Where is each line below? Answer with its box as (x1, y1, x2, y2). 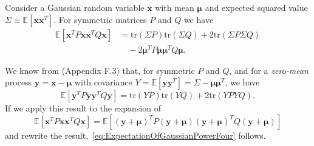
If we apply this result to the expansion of (5, 102, 161, 114)
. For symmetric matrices (53, 13, 147, 25)
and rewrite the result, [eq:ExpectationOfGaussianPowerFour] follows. (5, 128, 266, 141)
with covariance (74, 76, 132, 88)
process (5, 76, 32, 88)
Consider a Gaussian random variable (5, 1, 145, 13)
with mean (155, 1, 194, 13)
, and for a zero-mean (229, 64, 309, 76)
